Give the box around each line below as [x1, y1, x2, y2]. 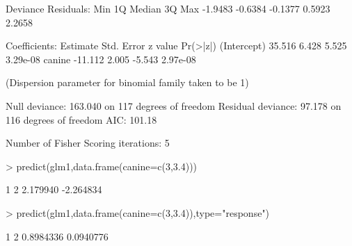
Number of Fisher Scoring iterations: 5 [6, 136, 170, 150]
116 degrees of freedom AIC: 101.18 [6, 112, 157, 126]
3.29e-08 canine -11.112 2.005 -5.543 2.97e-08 [6, 51, 196, 66]
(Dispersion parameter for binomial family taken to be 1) [6, 75, 249, 90]
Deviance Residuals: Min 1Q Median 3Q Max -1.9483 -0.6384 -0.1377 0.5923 [6, 1, 330, 15]
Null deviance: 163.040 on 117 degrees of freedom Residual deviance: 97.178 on [6, 98, 342, 113]
